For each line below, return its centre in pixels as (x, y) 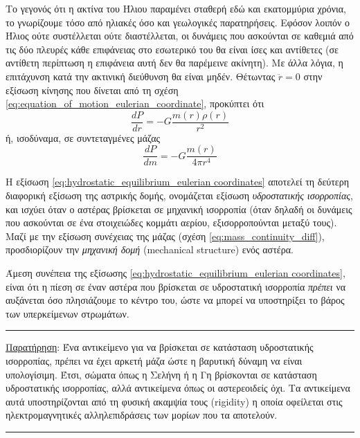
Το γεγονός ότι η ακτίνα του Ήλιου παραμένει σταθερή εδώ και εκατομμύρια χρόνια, (176, 8)
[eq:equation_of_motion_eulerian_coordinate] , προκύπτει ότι (135, 103)
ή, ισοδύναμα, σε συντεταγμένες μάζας (83, 137)
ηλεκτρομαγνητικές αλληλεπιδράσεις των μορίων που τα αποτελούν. (142, 415)
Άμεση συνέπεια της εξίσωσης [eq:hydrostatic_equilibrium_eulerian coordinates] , (175, 273)
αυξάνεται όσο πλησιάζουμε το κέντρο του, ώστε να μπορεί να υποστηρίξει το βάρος (175, 300)
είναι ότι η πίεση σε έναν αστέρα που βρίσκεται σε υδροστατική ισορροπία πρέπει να (176, 286)
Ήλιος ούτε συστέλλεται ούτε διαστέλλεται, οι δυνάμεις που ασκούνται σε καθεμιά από (180, 36)
